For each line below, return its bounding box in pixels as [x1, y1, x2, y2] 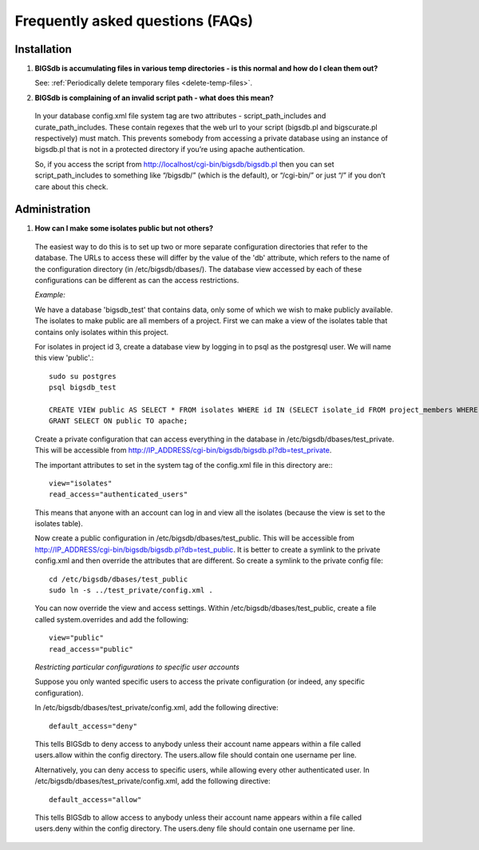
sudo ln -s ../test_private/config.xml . [49, 586, 213, 595]
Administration [14, 202, 91, 216]
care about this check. [34, 182, 109, 191]
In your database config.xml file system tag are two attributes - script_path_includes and [34, 111, 327, 121]
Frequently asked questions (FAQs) [14, 12, 254, 30]
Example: [34, 290, 65, 300]
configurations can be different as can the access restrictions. [34, 276, 239, 285]
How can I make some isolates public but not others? [34, 224, 214, 233]
